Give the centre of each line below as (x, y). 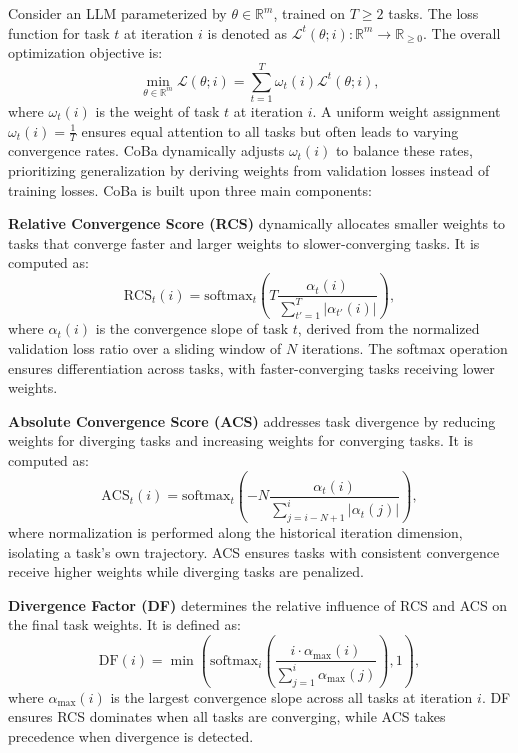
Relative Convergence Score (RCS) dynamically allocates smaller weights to (257, 223)
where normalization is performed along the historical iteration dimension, (235, 532)
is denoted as (247, 32)
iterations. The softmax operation (404, 348)
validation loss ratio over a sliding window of (145, 348)
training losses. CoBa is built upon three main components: (190, 189)
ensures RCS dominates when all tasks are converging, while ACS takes (227, 716)
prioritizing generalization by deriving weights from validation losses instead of (249, 169)
